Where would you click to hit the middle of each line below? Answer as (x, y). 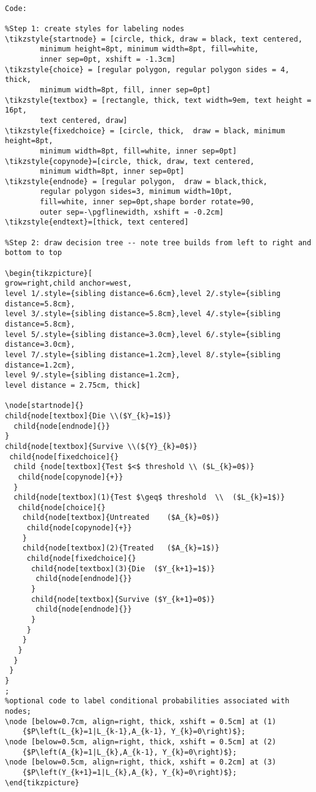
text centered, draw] (84, 120)
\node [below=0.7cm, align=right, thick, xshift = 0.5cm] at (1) (141, 721)
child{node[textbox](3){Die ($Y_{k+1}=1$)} (123, 568)
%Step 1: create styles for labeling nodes (95, 28)
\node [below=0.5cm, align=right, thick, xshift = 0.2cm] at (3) (141, 762)
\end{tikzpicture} (42, 783)
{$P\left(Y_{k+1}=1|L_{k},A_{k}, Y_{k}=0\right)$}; (130, 772)
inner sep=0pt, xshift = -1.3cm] (108, 59)
